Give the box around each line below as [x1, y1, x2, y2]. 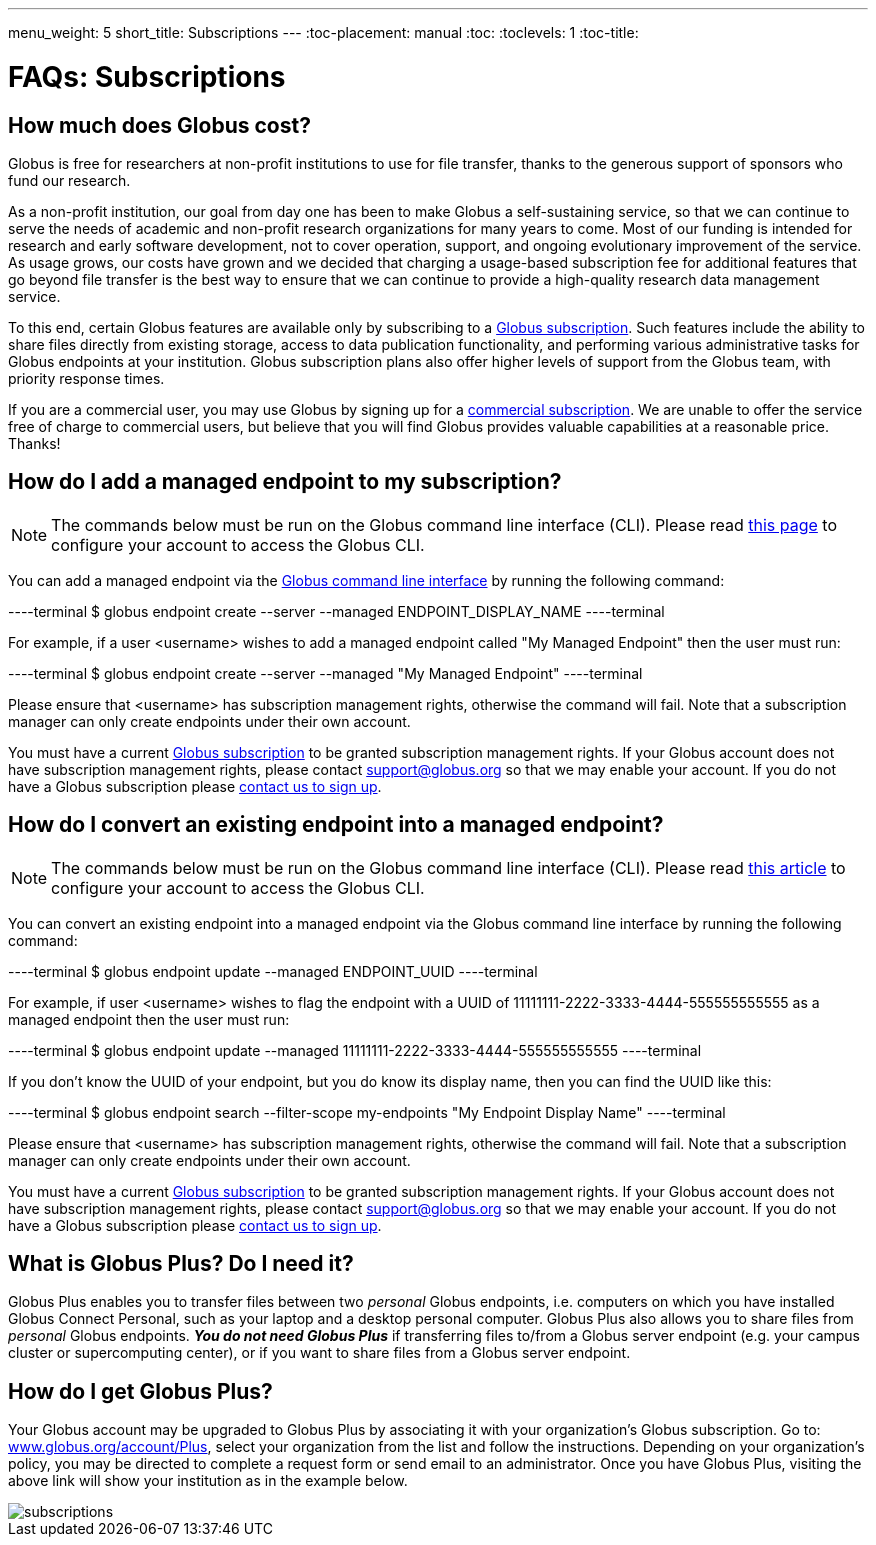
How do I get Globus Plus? [8, 1378, 273, 1404]
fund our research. [8, 171, 131, 189]
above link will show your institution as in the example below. [8, 1472, 408, 1490]
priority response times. [8, 369, 165, 387]
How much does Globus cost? [8, 112, 311, 138]
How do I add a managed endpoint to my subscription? [8, 469, 562, 495]
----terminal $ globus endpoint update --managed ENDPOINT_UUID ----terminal [8, 962, 538, 980]
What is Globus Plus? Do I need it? [8, 1251, 354, 1277]
